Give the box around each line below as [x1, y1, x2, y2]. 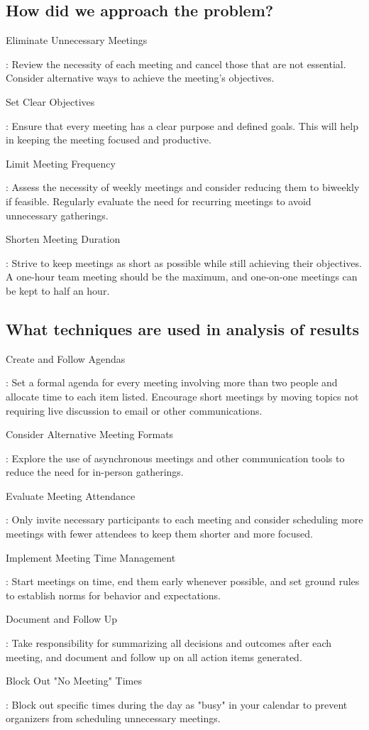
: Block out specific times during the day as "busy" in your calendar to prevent [6, 697, 348, 712]
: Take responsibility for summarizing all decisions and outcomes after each [6, 636, 332, 650]
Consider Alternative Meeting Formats [6, 427, 174, 442]
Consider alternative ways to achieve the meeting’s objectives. [6, 70, 275, 85]
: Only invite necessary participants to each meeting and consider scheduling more [6, 512, 363, 527]
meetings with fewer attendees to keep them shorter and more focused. [6, 526, 313, 541]
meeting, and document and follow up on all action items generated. [6, 649, 302, 664]
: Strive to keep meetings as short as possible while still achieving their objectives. [6, 255, 362, 270]
